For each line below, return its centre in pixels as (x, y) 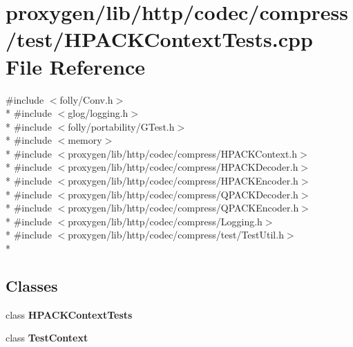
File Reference (76, 66)
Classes (32, 286)
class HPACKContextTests (69, 314)
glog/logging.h (98, 113)
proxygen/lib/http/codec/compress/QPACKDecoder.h (183, 194)
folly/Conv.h (86, 99)
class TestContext (47, 338)
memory (85, 140)
